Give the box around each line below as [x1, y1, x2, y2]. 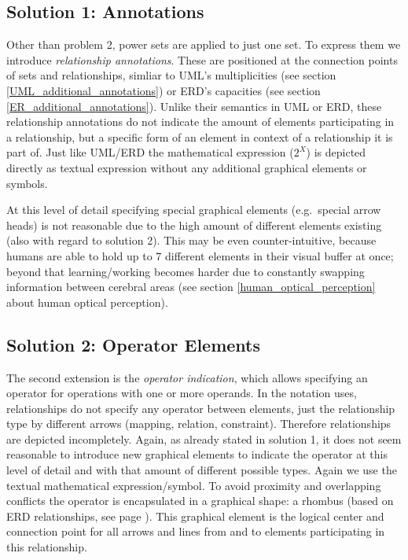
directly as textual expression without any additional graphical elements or [6, 159, 367, 175]
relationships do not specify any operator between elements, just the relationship [6, 400, 395, 416]
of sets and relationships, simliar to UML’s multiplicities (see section [6, 67, 336, 83]
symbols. [6, 175, 48, 191]
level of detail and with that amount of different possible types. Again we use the [6, 462, 397, 478]
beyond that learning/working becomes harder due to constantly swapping [6, 263, 365, 279]
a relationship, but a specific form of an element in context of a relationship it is [6, 128, 393, 145]
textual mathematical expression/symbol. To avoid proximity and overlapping [6, 477, 381, 493]
